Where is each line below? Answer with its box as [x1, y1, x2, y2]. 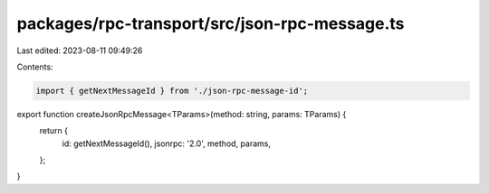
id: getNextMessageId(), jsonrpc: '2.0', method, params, [62, 138, 272, 149]
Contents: [16, 61, 53, 72]
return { [39, 125, 68, 136]
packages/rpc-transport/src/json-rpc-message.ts [16, 14, 405, 33]
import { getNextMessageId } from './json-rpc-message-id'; [35, 86, 309, 96]
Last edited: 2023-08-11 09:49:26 [16, 45, 143, 56]
